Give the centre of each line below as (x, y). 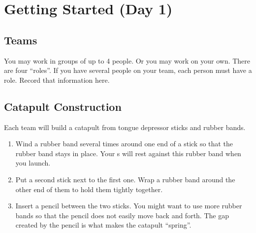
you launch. (33, 163)
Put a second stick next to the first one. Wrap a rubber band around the (125, 179)
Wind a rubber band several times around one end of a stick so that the (124, 144)
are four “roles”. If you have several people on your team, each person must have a (128, 70)
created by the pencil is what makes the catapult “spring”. (103, 225)
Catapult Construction (63, 106)
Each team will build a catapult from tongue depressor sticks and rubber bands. (125, 127)
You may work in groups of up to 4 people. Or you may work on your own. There (127, 60)
